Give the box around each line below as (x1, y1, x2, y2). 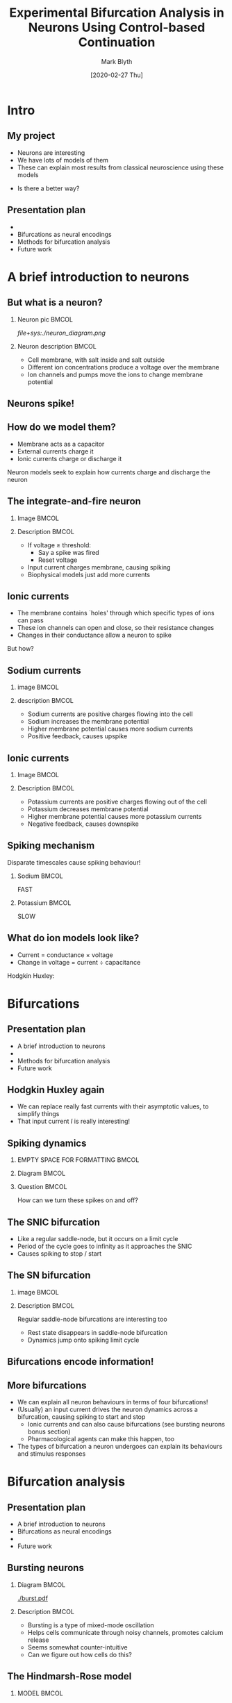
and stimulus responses (17, 1449, 86, 1458)
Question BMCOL (17, 1183, 67, 1191)
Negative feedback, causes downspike (27, 820, 139, 828)
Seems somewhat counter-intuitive (27, 1643, 128, 1651)
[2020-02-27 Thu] (90, 71, 144, 79)
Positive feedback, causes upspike (27, 732, 128, 740)
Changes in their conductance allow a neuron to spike (17, 631, 172, 640)
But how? (7, 645, 34, 653)
